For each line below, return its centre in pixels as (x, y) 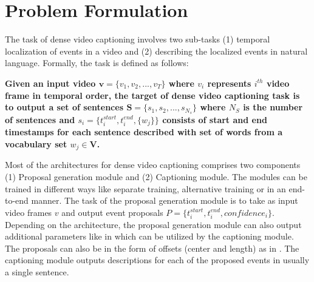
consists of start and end (215, 119)
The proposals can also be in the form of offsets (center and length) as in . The (152, 248)
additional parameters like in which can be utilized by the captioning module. (149, 236)
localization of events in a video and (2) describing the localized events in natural (156, 51)
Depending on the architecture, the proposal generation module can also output (153, 224)
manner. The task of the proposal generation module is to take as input (165, 200)
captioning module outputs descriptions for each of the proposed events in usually (157, 260)
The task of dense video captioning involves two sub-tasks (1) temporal (138, 39)
